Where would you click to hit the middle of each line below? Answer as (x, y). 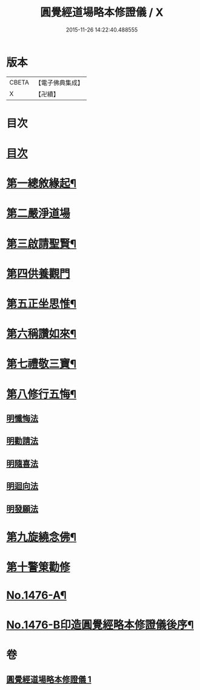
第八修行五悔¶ (42, 394)
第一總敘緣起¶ (42, 184)
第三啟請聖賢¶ (42, 243)
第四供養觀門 (38, 274)
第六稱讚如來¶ (42, 334)
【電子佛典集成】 (59, 83)
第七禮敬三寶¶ (42, 364)
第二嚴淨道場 (38, 214)
